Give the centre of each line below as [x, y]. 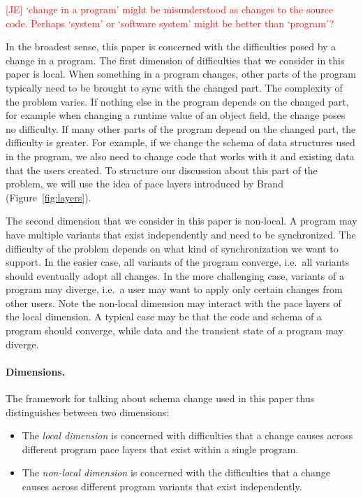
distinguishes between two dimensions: [88, 412]
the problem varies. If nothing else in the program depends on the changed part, [177, 101]
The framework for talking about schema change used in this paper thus [160, 398]
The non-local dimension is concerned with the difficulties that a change [176, 472]
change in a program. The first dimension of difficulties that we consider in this [175, 60]
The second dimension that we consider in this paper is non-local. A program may [181, 221]
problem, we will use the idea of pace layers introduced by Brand [145, 184]
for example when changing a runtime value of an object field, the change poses [176, 115]
